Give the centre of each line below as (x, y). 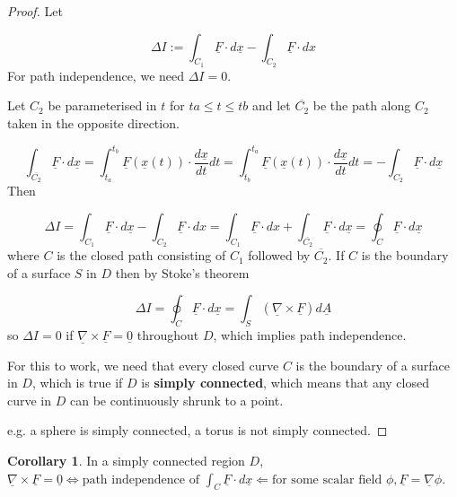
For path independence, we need (96, 75)
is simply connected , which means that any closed (285, 383)
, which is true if (77, 383)
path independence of (141, 480)
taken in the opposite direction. (93, 122)
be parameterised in (102, 105)
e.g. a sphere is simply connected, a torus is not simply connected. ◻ (198, 430)
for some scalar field (327, 480)
